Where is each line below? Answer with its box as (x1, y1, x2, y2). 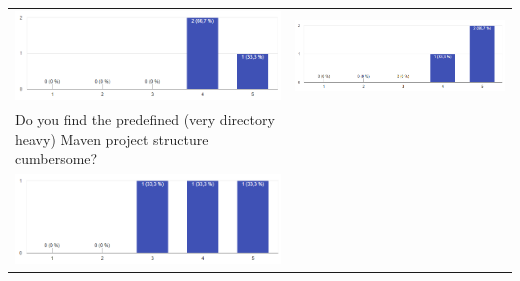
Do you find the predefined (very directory (15, 109, 275, 129)
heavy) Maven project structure (15, 128, 209, 149)
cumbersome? (15, 148, 98, 169)
